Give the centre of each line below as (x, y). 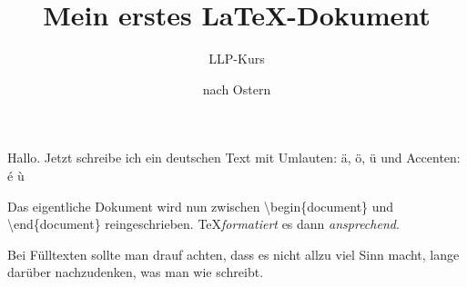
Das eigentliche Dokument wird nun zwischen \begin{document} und (201, 206)
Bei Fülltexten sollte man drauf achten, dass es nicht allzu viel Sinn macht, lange (233, 254)
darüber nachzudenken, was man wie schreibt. (136, 272)
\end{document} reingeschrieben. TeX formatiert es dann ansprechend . (203, 224)
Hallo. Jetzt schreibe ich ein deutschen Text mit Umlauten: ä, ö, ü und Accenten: (234, 158)
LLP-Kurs (237, 59)
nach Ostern (237, 89)
